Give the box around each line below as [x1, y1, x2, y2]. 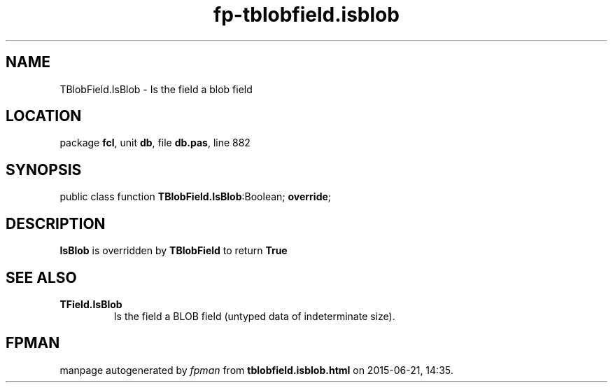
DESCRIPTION [6, 214, 106, 233]
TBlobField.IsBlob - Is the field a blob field [59, 83, 253, 95]
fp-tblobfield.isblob [213, 3, 400, 27]
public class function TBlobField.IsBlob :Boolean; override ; [59, 190, 332, 203]
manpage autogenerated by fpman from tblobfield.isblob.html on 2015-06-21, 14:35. [59, 363, 453, 376]
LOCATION [6, 107, 82, 125]
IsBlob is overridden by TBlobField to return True [59, 244, 288, 257]
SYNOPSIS [6, 160, 82, 179]
